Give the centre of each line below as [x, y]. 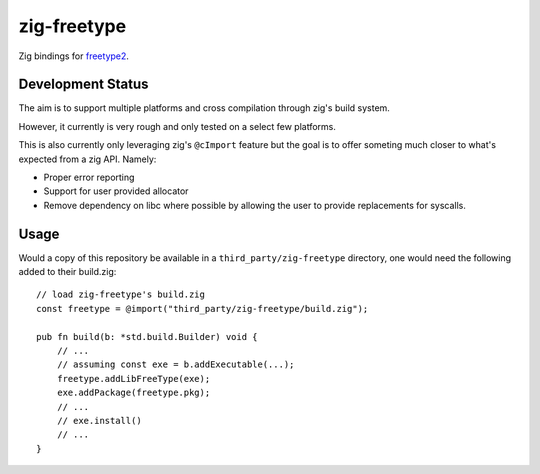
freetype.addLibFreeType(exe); [133, 378]
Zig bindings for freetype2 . [74, 56]
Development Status [83, 84]
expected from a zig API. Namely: [87, 159]
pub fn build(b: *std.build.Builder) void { [147, 336]
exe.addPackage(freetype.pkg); [133, 393]
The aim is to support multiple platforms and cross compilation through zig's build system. [204, 108]
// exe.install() [99, 420]
